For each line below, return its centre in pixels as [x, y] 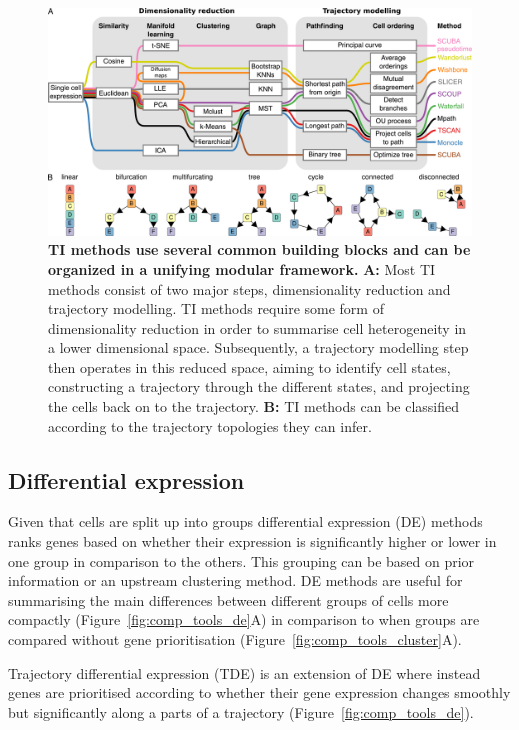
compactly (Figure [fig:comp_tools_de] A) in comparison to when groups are [244, 619]
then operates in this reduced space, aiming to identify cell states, [249, 366]
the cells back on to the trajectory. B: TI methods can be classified [253, 406]
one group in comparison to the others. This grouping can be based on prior [241, 560]
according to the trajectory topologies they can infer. [210, 425]
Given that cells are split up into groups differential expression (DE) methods [245, 521]
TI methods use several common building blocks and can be [259, 249]
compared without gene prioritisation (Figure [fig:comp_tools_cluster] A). [235, 639]
